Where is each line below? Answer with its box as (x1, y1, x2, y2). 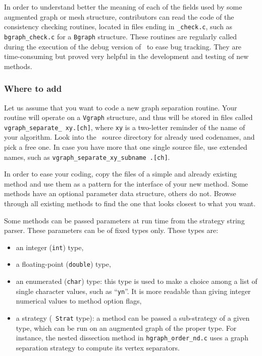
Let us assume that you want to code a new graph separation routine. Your (4, 102, 237, 112)
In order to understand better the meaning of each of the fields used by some (4, 2, 242, 12)
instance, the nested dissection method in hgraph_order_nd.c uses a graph (16, 332, 248, 343)
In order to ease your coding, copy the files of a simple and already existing (4, 168, 237, 179)
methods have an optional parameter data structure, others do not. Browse (4, 188, 236, 199)
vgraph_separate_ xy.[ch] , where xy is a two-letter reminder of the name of (4, 122, 245, 132)
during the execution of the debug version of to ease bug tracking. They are (4, 41, 242, 51)
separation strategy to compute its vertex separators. (16, 342, 180, 352)
